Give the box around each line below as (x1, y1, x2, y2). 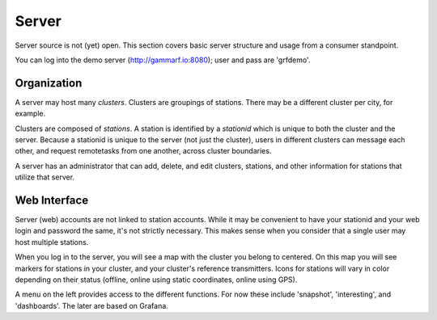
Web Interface (15, 194, 89, 207)
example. (15, 109, 46, 119)
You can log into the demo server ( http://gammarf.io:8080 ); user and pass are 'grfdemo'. (15, 55, 311, 65)
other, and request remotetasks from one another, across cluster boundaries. (15, 146, 272, 156)
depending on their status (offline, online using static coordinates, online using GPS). (15, 275, 298, 284)
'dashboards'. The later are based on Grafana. (15, 301, 169, 310)
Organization (15, 76, 83, 90)
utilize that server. (15, 172, 75, 182)
